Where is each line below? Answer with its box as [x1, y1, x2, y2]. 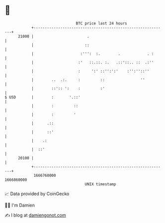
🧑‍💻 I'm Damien [4, 202, 35, 208]
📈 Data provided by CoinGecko [4, 191, 70, 197]
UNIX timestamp [84, 181, 116, 187]
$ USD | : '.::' [4, 94, 81, 100]
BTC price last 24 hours [76, 21, 127, 26]
